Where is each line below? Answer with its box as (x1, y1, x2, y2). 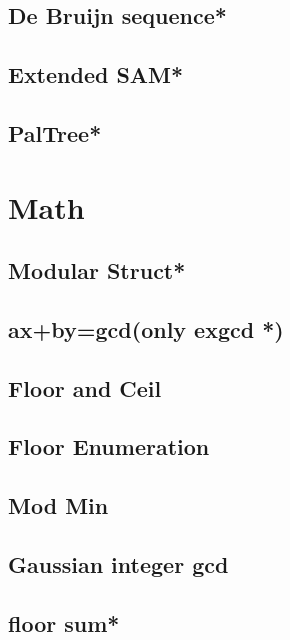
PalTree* (8, 117, 102, 148)
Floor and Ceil (8, 372, 162, 403)
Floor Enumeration (8, 431, 210, 462)
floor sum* (8, 607, 120, 638)
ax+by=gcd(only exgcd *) (8, 313, 284, 344)
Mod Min (8, 490, 109, 521)
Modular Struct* (8, 255, 186, 286)
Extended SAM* (8, 59, 184, 90)
